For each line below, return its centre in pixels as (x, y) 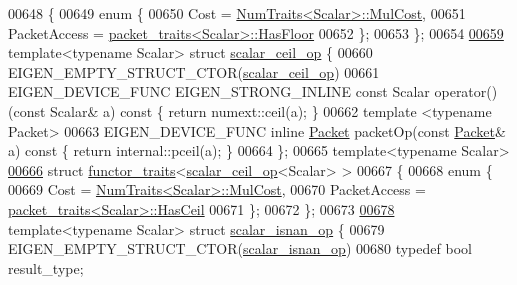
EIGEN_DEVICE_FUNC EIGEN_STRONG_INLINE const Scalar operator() (253, 91)
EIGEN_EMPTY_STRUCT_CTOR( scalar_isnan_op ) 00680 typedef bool (240, 248)
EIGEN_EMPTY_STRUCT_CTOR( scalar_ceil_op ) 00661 (194, 71)
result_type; (46, 267)
